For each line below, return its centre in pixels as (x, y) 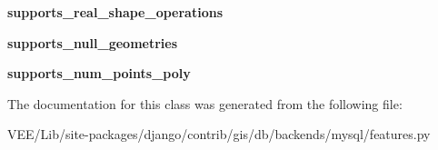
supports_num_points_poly (99, 73)
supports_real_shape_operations (115, 12)
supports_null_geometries (93, 42)
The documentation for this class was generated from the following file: (205, 103)
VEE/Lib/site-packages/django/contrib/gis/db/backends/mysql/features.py (219, 134)
